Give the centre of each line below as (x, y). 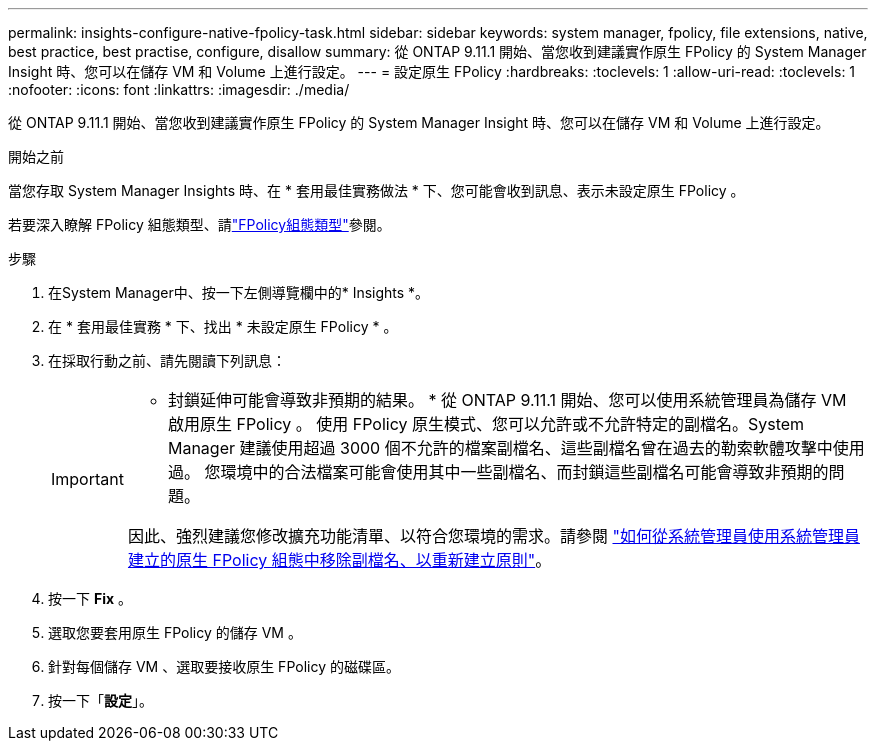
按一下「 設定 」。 (100, 700)
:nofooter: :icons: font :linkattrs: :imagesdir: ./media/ (179, 89)
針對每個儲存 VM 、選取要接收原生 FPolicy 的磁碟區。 (224, 666)
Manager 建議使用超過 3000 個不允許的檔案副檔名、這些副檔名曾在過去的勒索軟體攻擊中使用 (516, 448)
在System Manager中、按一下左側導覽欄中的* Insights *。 (239, 292)
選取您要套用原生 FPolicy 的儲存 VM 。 (175, 632)
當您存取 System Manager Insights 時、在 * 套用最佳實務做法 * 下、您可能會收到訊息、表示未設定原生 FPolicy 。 (376, 190)
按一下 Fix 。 (90, 598)
